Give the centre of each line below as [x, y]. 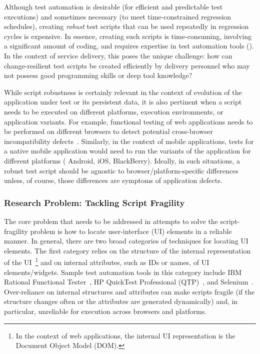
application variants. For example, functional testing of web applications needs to [128, 121]
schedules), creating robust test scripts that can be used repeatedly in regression [126, 26]
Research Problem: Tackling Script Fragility [94, 202]
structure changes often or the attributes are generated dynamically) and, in [121, 301]
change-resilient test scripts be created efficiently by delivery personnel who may [127, 65]
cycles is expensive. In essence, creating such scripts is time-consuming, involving [128, 36]
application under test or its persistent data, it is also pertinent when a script [123, 102]
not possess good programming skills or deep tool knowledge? [98, 75]
